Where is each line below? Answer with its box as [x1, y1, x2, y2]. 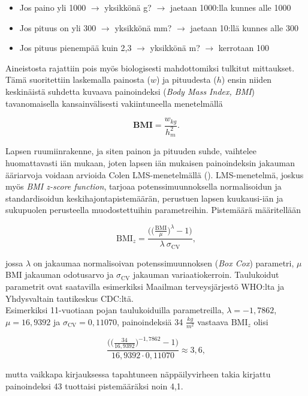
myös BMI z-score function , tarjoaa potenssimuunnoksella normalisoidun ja [5, 180, 282, 193]
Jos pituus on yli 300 [19, 21, 96, 34]
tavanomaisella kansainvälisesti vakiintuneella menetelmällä [5, 97, 223, 109]
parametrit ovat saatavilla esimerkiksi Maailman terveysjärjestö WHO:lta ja [5, 280, 285, 292]
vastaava [197, 315, 228, 328]
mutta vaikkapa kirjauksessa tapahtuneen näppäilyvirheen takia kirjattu [5, 368, 271, 380]
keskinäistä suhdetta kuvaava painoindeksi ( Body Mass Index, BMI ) [5, 85, 255, 97]
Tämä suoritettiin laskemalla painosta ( [5, 73, 150, 86]
